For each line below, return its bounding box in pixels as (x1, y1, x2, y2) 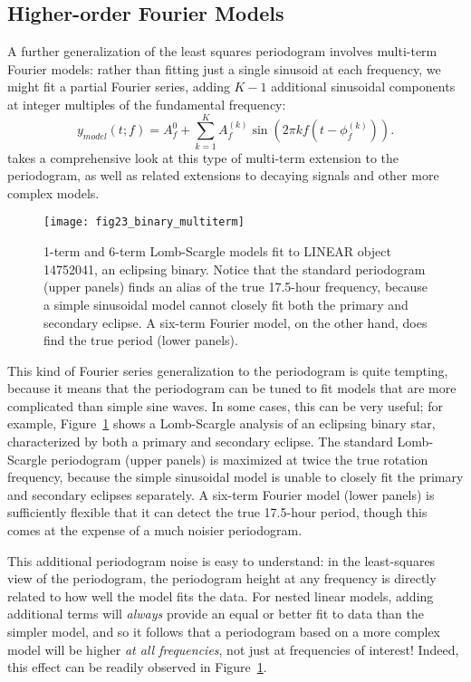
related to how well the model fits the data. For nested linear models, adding (7, 586, 434, 605)
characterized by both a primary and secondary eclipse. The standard (7, 432, 393, 451)
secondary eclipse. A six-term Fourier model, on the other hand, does (43, 312, 428, 331)
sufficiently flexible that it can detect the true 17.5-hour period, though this (7, 503, 428, 522)
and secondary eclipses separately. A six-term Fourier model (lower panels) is (7, 485, 435, 504)
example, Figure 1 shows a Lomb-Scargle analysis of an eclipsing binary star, (7, 414, 436, 433)
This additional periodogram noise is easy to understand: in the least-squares (7, 551, 436, 570)
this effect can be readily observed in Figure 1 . (7, 658, 267, 677)
